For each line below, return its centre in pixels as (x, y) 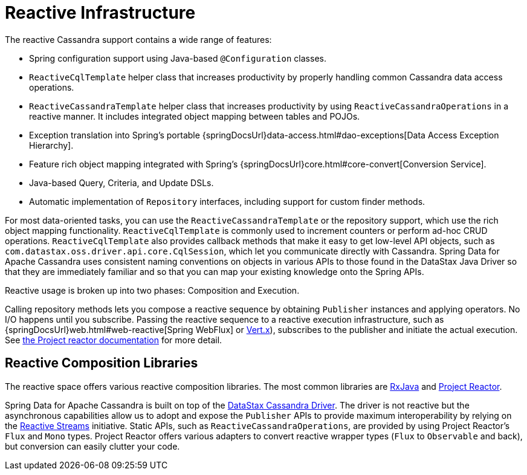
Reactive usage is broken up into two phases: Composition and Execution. (152, 290)
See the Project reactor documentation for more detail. (114, 340)
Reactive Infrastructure (100, 13)
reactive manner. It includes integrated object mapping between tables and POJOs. (195, 116)
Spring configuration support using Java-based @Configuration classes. (178, 58)
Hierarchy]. (51, 145)
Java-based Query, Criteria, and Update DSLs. (121, 183)
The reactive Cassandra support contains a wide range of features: (138, 39)
